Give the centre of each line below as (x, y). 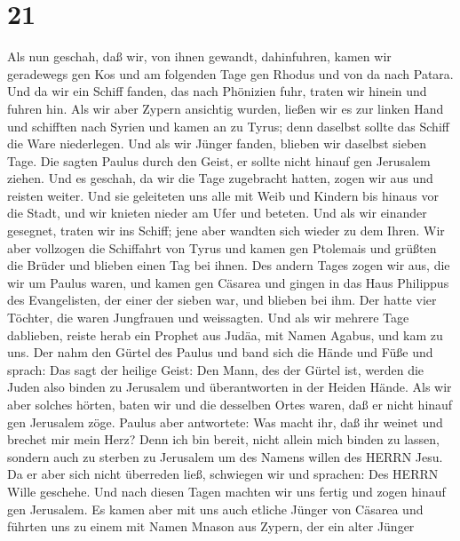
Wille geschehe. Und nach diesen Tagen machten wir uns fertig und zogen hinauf (226, 491)
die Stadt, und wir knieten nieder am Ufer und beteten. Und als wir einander (217, 213)
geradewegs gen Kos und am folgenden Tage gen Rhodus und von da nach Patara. (230, 73)
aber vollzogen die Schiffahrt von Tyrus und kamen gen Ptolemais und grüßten (222, 247)
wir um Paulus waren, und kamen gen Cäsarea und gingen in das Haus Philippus (228, 282)
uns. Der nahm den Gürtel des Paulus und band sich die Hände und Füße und (220, 352)
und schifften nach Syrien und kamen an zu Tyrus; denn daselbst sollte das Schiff (228, 126)
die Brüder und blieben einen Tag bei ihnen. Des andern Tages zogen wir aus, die (229, 265)
